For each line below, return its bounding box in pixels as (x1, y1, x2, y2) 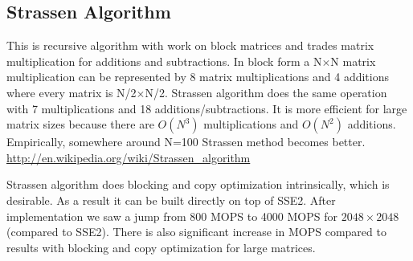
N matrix (330, 52, 376, 69)
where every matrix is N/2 (6, 84, 137, 100)
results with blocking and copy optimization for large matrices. (6, 239, 316, 255)
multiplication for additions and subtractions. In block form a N (6, 52, 322, 69)
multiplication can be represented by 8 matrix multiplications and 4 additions (6, 68, 389, 85)
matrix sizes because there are (6, 116, 154, 133)
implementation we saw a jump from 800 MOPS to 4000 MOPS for (6, 207, 337, 224)
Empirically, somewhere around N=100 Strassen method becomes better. (6, 133, 366, 150)
